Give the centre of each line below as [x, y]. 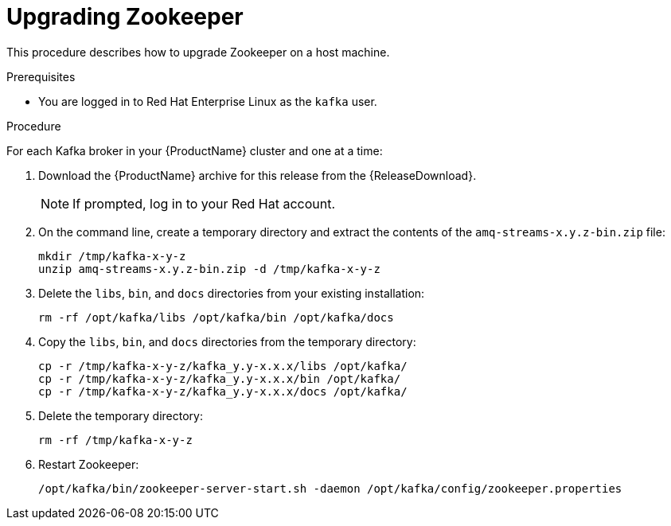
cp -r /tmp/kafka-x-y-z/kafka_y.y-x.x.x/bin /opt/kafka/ [220, 378]
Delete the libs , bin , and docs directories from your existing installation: [232, 293]
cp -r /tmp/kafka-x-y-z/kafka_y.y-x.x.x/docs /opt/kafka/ [223, 391]
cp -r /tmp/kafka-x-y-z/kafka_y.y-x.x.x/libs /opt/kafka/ [223, 366]
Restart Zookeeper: [89, 464]
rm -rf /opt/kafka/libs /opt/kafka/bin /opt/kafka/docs [216, 317]
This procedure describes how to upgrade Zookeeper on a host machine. [198, 52]
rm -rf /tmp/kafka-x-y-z [115, 440]
